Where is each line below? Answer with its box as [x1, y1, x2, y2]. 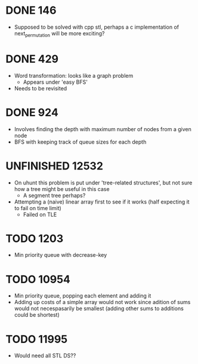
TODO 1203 [5, 232, 64, 245]
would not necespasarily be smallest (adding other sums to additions [14, 305, 184, 312]
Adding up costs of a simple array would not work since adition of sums [14, 299, 191, 306]
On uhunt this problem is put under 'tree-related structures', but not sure [14, 179, 193, 186]
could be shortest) [14, 311, 60, 318]
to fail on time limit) [14, 204, 62, 211]
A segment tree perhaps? [23, 192, 86, 199]
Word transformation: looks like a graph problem [14, 72, 134, 79]
